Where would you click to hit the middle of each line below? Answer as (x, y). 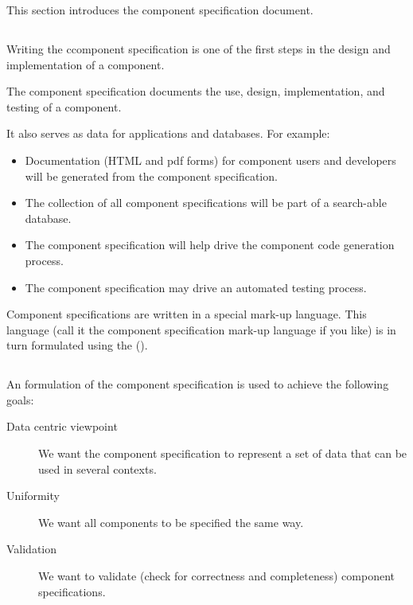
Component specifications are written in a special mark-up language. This (187, 314)
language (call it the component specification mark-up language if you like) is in (201, 329)
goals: (20, 399)
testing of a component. (64, 106)
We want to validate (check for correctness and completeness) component (216, 576)
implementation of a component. (86, 64)
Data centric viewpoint (62, 426)
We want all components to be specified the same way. (171, 522)
